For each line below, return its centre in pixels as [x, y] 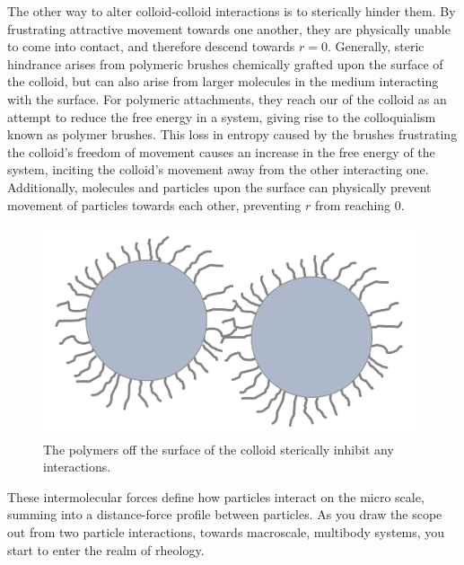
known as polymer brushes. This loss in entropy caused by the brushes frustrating [232, 134]
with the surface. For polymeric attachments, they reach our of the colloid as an [227, 98]
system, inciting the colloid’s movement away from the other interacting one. [218, 169]
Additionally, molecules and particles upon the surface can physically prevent [219, 186]
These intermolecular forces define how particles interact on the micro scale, [216, 496]
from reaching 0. [359, 204]
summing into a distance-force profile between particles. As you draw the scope [225, 514]
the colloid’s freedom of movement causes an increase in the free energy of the [221, 151]
